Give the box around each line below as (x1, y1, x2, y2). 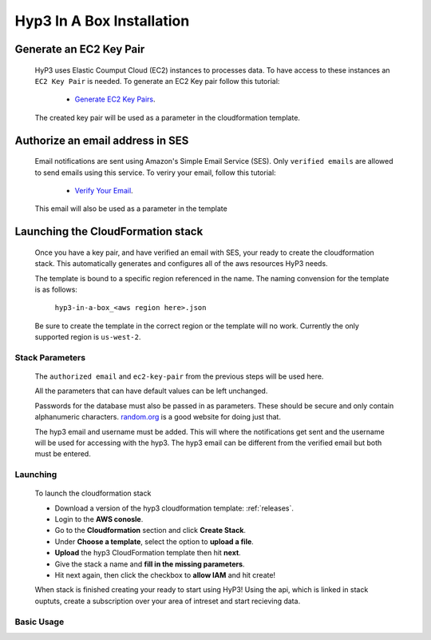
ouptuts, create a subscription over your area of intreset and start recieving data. (34, 596, 301, 606)
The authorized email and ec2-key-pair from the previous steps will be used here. (34, 372, 324, 381)
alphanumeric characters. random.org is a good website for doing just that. (34, 412, 281, 422)
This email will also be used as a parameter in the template (34, 204, 227, 213)
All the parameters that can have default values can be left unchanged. (34, 386, 268, 396)
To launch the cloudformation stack (34, 488, 152, 499)
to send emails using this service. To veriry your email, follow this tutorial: (34, 168, 276, 177)
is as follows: (34, 284, 77, 294)
